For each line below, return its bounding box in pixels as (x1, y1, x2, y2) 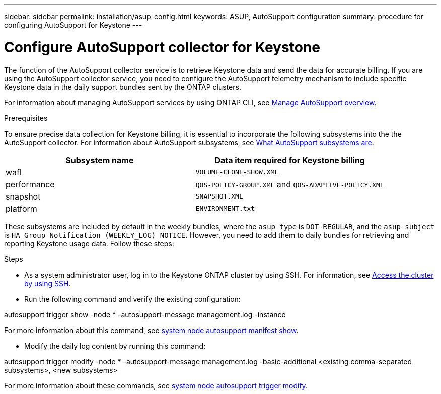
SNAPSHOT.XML (195, 192, 243, 200)
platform (6, 203, 37, 214)
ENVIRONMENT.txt (195, 205, 255, 212)
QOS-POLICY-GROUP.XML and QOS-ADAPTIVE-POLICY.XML (195, 179, 384, 189)
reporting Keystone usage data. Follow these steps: (4, 239, 174, 248)
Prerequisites (4, 113, 48, 122)
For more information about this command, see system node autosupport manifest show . (4, 325, 299, 335)
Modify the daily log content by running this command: (24, 341, 206, 350)
